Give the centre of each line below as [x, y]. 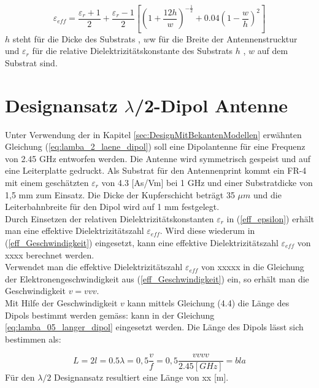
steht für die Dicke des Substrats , [76, 38]
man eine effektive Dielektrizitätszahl [75, 231]
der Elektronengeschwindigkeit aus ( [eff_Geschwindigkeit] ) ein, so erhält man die [157, 278]
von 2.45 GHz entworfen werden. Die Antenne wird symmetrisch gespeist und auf [158, 158]
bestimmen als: [33, 339]
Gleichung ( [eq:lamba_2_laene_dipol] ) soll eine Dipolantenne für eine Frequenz [155, 146]
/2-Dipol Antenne [211, 105]
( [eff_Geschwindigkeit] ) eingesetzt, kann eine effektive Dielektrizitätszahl [142, 242]
